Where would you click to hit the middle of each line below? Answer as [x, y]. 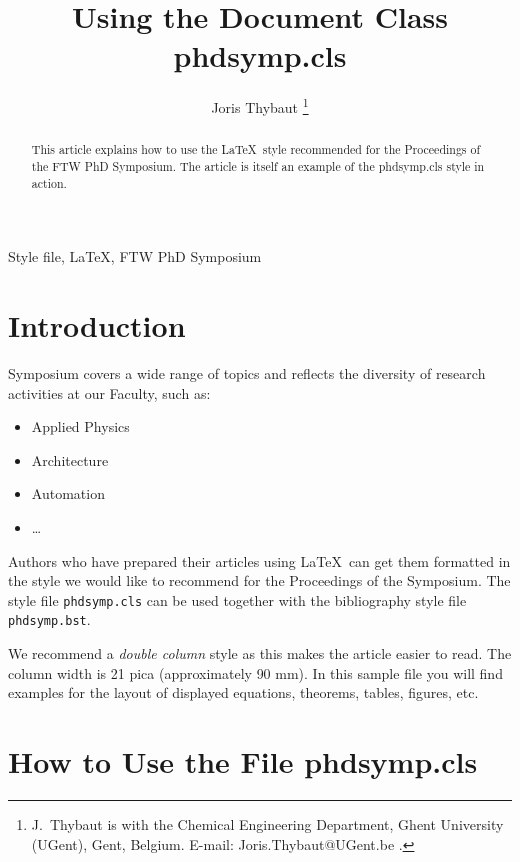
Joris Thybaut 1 [260, 105]
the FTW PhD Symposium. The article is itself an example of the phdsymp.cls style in [258, 166]
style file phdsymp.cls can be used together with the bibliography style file [237, 599]
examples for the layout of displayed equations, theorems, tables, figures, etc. [243, 692]
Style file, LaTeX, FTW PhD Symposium [135, 256]
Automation [68, 493]
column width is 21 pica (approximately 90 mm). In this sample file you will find [255, 672]
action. [49, 182]
